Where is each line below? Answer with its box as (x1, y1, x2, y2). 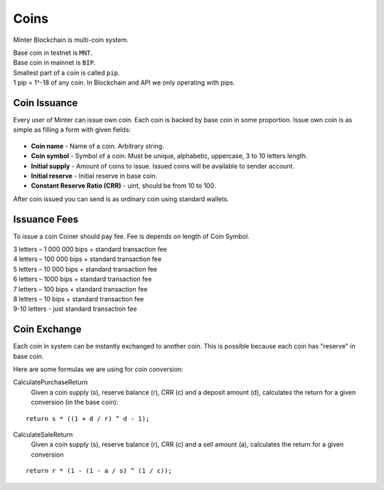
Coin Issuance (13, 97, 78, 109)
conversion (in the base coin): (31, 398, 119, 407)
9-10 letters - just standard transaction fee (13, 304, 137, 313)
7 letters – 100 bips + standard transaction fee (13, 284, 148, 293)
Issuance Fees (13, 213, 79, 225)
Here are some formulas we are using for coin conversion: (13, 365, 184, 373)
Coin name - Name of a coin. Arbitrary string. (31, 142, 164, 150)
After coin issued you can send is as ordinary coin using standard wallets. (13, 194, 229, 203)
